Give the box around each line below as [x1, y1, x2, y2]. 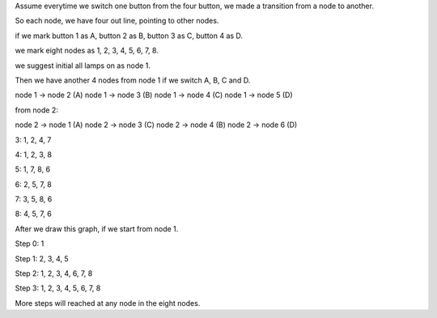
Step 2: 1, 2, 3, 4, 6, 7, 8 [15, 269, 93, 278]
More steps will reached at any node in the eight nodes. [15, 298, 201, 307]
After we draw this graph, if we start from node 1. [15, 223, 179, 234]
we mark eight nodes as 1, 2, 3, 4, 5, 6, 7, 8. [15, 45, 159, 56]
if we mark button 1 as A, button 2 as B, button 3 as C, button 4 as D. [15, 31, 243, 40]
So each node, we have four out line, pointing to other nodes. [15, 16, 219, 26]
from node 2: [15, 105, 58, 115]
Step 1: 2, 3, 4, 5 [15, 253, 69, 263]
